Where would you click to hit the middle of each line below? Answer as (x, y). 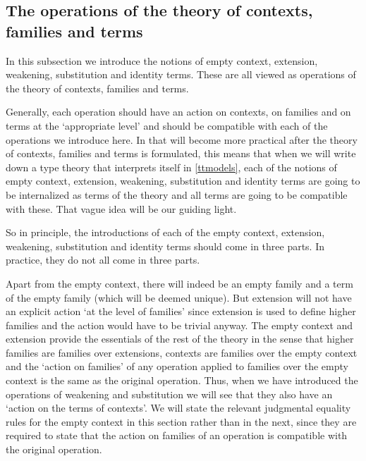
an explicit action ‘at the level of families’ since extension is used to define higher (181, 311)
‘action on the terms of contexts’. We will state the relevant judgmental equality (178, 408)
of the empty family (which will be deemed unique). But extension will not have (179, 297)
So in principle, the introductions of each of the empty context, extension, (165, 232)
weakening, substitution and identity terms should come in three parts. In (165, 246)
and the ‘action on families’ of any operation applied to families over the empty (177, 366)
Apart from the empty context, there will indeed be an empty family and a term (179, 283)
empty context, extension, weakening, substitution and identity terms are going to (183, 181)
